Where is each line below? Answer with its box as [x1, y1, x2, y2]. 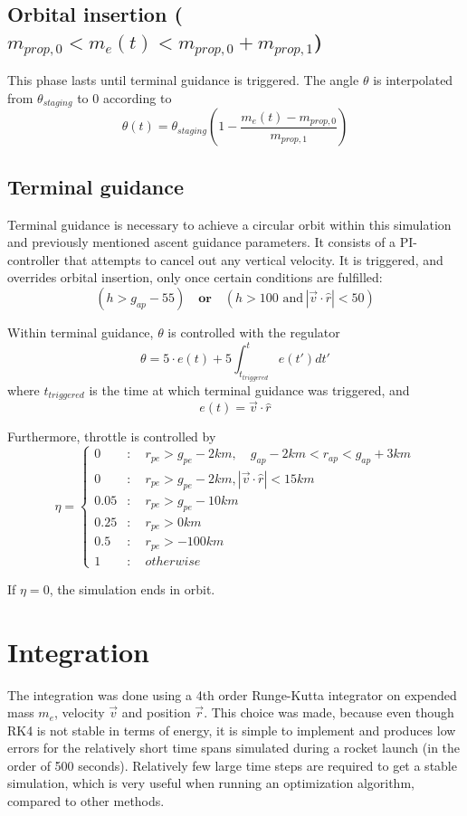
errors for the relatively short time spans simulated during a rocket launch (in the [7, 738, 461, 757]
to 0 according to [77, 88, 172, 107]
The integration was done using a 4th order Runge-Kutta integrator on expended [7, 685, 457, 704]
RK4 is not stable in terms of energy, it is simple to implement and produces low [7, 720, 456, 739]
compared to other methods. [7, 792, 165, 811]
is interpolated [373, 71, 453, 90]
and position [121, 703, 191, 722]
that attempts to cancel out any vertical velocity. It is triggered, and [63, 250, 443, 269]
